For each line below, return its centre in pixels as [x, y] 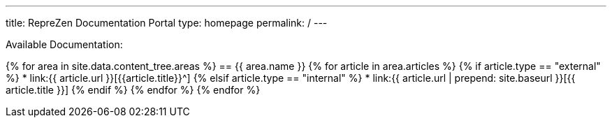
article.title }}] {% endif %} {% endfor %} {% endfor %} [133, 90]
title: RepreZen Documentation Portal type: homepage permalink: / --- [167, 23]
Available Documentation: [64, 44]
